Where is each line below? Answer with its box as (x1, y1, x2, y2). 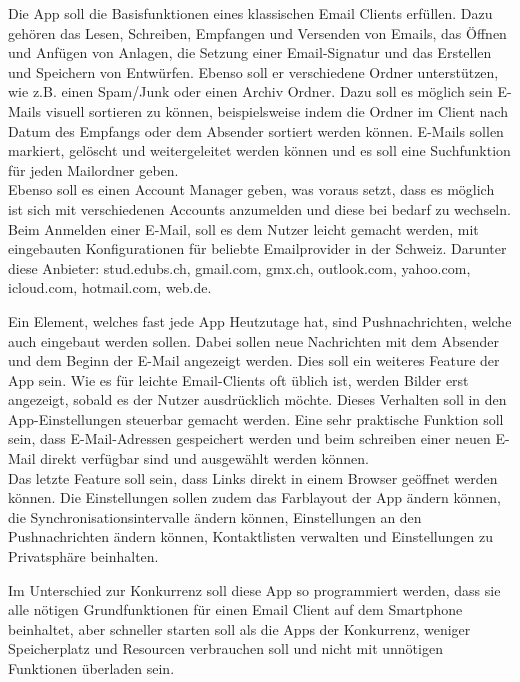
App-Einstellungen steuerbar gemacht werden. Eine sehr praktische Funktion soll (8, 408, 504, 429)
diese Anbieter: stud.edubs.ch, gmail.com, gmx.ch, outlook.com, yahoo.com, (8, 257, 471, 278)
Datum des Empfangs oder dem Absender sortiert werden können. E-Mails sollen (8, 120, 504, 141)
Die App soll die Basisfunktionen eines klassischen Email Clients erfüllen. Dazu (8, 3, 493, 23)
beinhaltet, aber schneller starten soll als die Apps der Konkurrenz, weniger (8, 618, 471, 639)
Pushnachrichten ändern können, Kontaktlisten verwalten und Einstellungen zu (8, 526, 493, 547)
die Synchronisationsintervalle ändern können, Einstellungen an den (8, 506, 422, 527)
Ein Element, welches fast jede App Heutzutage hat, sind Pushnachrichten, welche (8, 310, 512, 331)
